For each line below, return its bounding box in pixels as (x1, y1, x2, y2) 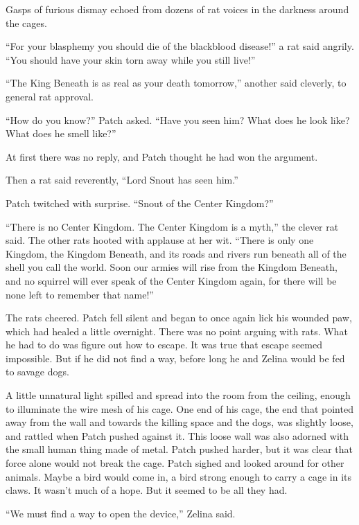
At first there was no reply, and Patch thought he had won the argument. (6, 149, 318, 163)
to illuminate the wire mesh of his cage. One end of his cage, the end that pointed (6, 401, 353, 416)
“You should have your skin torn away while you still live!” (6, 52, 256, 66)
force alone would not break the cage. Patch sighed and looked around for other (6, 456, 344, 470)
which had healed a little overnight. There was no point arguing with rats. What (6, 323, 348, 338)
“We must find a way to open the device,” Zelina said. (6, 506, 236, 520)
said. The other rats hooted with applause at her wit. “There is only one (6, 233, 314, 247)
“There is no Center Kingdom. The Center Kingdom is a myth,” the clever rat (6, 219, 339, 233)
